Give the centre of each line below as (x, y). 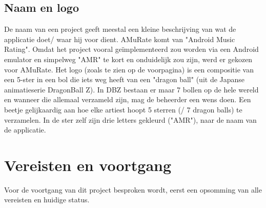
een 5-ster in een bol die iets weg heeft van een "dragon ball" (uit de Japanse (125, 79)
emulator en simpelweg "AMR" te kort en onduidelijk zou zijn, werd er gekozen (128, 59)
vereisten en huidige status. (47, 200)
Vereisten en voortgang (88, 165)
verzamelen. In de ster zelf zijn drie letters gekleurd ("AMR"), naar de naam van (130, 119)
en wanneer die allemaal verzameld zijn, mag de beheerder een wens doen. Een (128, 99)
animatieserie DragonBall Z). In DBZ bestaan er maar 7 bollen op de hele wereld (131, 89)
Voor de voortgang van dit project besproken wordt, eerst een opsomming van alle (133, 189)
